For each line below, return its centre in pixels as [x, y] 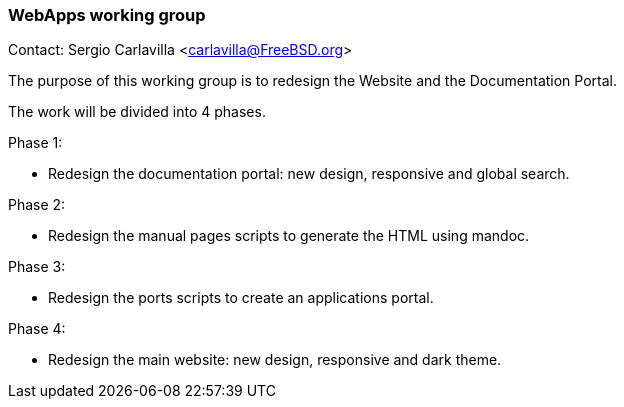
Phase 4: [37, 329]
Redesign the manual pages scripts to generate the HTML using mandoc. [289, 236]
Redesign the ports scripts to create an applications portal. [241, 298]
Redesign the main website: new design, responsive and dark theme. [275, 360]
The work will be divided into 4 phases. [137, 112]
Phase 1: [35, 143]
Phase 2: [37, 205]
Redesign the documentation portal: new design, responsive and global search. [309, 174]
